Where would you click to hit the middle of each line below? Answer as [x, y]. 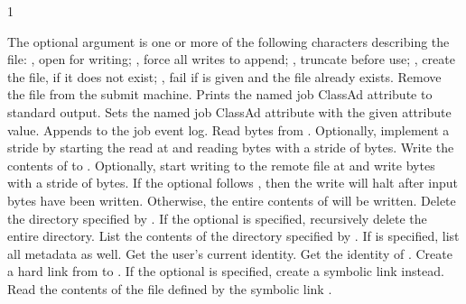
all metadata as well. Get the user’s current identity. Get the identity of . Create [230, 253]
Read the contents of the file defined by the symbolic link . [170, 288]
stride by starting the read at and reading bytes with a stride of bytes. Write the [231, 147]
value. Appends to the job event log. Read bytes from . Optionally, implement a [228, 129]
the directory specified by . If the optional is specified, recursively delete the [217, 218]
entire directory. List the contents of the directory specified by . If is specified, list [233, 236]
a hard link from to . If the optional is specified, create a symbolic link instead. [226, 271]
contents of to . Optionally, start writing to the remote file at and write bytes [221, 165]
